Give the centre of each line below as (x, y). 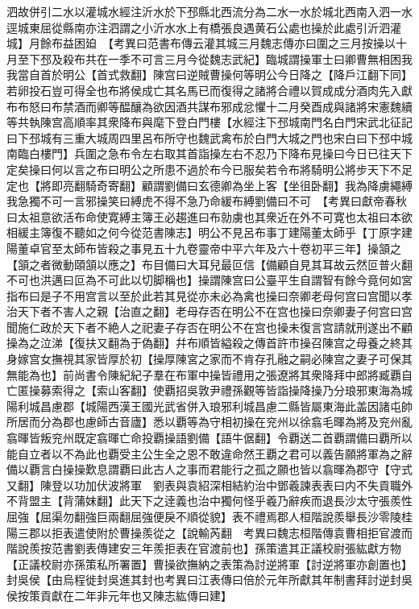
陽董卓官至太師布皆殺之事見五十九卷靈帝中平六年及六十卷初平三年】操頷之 (204, 248)
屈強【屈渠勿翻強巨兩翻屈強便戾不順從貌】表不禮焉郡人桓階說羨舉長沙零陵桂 (209, 516)
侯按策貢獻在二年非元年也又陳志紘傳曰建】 (119, 595)
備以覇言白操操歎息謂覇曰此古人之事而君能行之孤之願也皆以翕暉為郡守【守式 (209, 469)
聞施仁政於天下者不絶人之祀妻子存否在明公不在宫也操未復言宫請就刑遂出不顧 (209, 327)
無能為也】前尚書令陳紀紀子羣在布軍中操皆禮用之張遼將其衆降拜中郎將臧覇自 (209, 374)
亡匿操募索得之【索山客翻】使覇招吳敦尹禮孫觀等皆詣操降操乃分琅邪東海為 (204, 390)
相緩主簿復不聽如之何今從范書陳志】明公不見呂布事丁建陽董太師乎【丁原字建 (209, 232)
